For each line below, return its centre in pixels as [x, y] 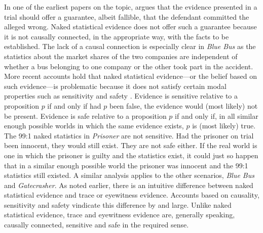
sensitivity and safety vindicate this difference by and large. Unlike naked [118, 204]
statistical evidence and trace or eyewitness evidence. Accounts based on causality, [132, 195]
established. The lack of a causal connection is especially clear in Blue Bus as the [130, 46]
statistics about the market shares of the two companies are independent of [121, 56]
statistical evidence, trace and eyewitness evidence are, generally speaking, [120, 215]
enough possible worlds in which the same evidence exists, [94, 126]
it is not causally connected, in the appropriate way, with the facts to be [117, 36]
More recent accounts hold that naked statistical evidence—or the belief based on [130, 76]
